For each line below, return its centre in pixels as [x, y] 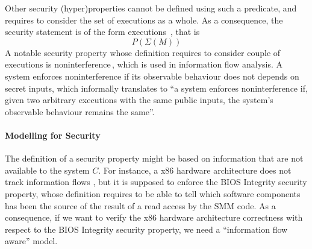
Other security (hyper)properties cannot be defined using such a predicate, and [151, 8]
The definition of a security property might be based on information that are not [154, 158]
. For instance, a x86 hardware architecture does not [195, 170]
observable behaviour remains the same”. [80, 111]
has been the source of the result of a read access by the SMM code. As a [140, 205]
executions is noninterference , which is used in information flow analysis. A [144, 64]
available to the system [47, 170]
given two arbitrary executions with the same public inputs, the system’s [139, 100]
